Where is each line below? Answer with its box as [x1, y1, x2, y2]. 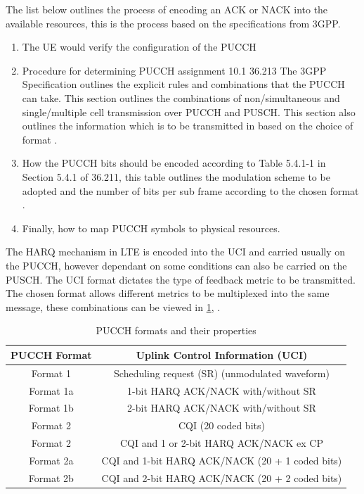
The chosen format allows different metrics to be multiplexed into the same [6, 286, 330, 300]
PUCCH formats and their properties [96, 323, 256, 338]
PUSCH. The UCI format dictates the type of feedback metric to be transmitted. [6, 272, 356, 286]
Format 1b [28, 400, 74, 415]
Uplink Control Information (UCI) [136, 347, 308, 362]
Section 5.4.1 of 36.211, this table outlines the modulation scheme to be [22, 169, 330, 184]
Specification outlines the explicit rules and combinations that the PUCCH [22, 77, 345, 91]
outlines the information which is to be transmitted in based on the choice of [22, 118, 353, 133]
